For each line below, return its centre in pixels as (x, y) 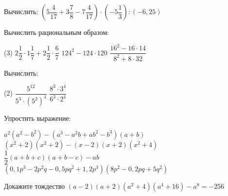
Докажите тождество (35, 186)
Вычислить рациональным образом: (57, 32)
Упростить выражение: (37, 118)
